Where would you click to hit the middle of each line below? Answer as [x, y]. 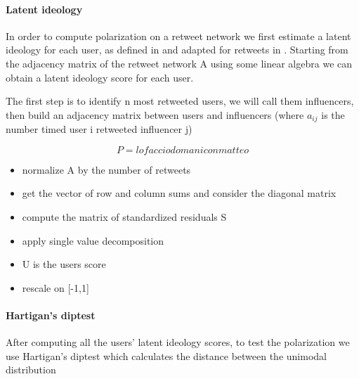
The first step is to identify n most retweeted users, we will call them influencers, [180, 101]
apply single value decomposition [93, 240]
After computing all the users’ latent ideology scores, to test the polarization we [178, 342]
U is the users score [64, 264]
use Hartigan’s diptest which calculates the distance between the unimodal [166, 355]
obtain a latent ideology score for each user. [100, 77]
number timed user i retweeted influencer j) [99, 129]
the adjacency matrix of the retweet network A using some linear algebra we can [179, 63]
